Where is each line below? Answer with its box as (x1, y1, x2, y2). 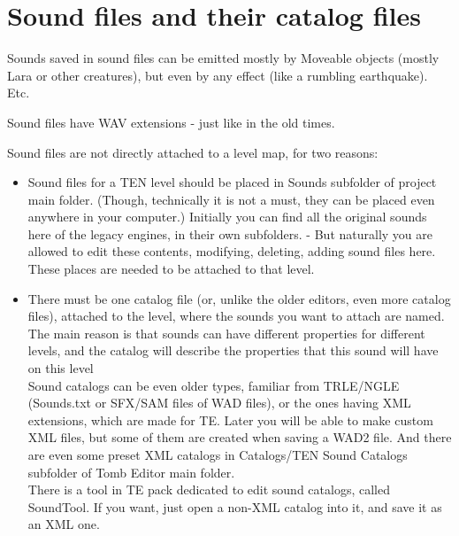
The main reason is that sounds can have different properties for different (27, 323, 425, 342)
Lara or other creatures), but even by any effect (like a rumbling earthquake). (7, 66, 428, 84)
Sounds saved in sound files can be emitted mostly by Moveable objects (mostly (7, 49, 440, 67)
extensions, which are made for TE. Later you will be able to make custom (27, 410, 433, 429)
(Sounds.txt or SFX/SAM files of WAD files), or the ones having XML (27, 393, 411, 412)
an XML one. (27, 515, 100, 533)
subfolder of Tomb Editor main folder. (27, 462, 235, 481)
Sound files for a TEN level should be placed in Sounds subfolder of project (27, 173, 437, 191)
